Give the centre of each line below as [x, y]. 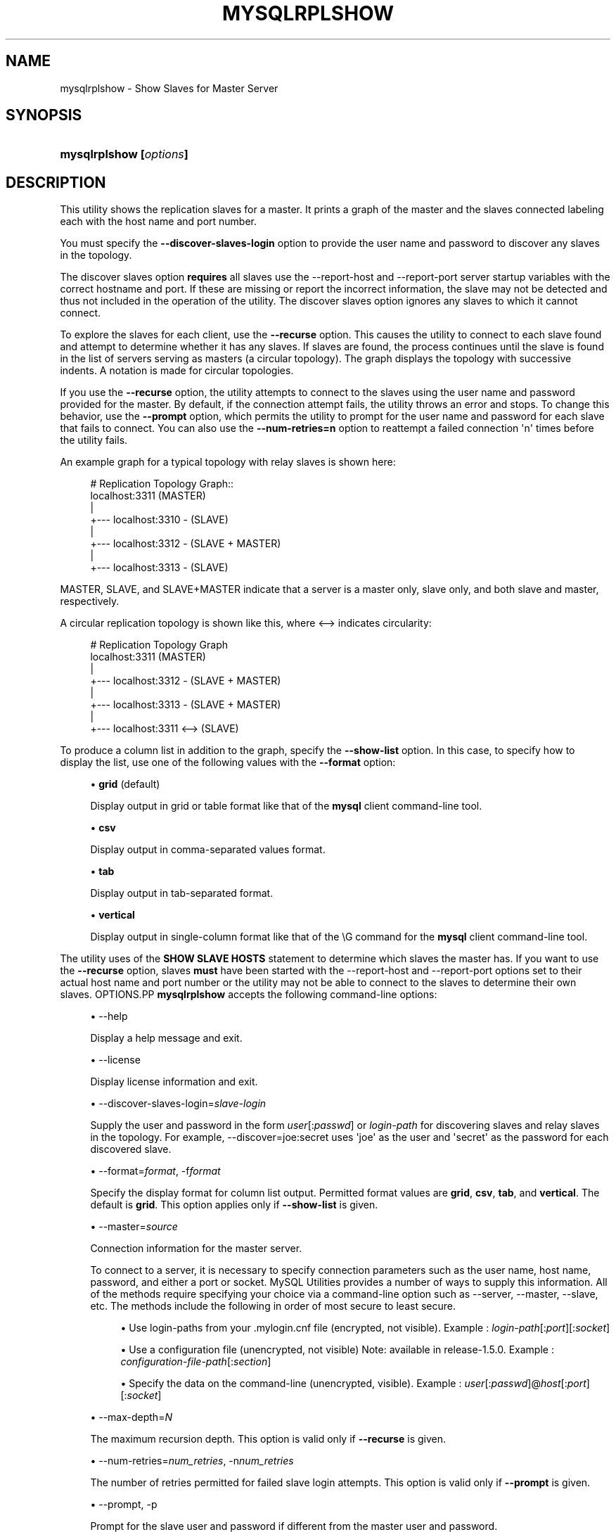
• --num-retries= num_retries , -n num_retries [192, 1461]
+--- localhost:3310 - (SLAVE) [159, 520]
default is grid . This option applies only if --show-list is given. [234, 1205]
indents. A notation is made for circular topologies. [177, 371]
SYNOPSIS [44, 115]
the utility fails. [94, 440]
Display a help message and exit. [166, 1038]
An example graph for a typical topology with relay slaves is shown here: [228, 462]
